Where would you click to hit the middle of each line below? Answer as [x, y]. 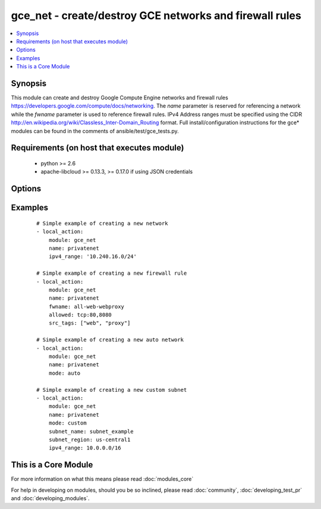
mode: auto [64, 373]
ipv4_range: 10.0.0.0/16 [85, 448]
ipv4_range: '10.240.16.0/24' [92, 257]
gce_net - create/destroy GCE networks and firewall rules [156, 15]
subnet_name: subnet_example [91, 431]
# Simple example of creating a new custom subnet [112, 390]
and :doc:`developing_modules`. [50, 498]
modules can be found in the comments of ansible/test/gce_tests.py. [95, 131]
